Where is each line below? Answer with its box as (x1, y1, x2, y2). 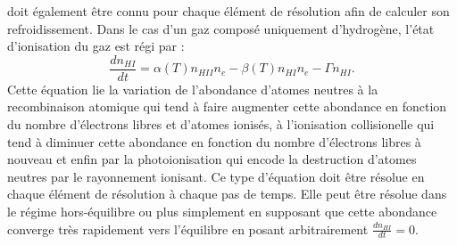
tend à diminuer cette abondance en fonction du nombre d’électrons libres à (7, 132, 421, 151)
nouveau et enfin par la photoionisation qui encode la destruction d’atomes (7, 150, 417, 168)
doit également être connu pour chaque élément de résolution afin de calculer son (7, 2, 450, 20)
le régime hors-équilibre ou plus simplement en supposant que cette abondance (7, 202, 437, 220)
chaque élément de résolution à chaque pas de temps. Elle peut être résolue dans (7, 184, 447, 203)
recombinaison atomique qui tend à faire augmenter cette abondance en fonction (7, 97, 447, 116)
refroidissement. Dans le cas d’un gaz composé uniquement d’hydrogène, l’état (7, 19, 435, 37)
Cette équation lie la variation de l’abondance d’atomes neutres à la (7, 79, 378, 98)
